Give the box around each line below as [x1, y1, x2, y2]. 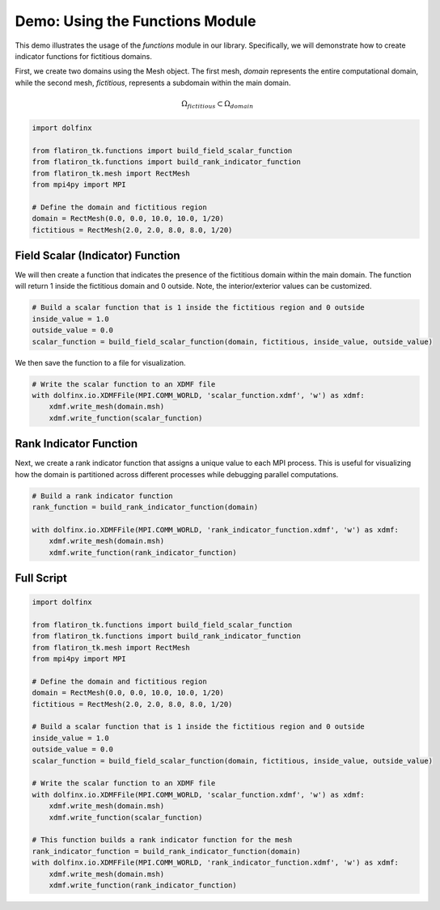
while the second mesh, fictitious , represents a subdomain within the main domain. [15, 78, 291, 87]
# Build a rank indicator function [32, 491, 173, 501]
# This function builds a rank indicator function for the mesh [32, 836, 293, 844]
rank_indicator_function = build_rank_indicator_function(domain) [32, 846, 301, 856]
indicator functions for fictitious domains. [15, 51, 153, 61]
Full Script [15, 571, 68, 585]
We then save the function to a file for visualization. [15, 358, 186, 367]
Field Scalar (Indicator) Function [15, 248, 181, 262]
